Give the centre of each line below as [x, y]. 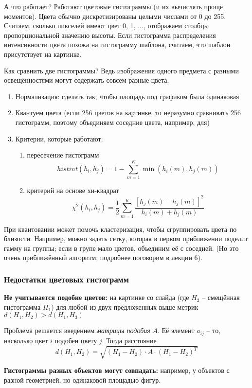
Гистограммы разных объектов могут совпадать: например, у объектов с [117, 370]
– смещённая [221, 297]
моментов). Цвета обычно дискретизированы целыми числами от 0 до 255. [115, 16]
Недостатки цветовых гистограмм [66, 279]
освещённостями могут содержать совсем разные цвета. [87, 80]
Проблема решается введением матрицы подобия [77, 330]
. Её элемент [176, 330]
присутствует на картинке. [43, 54]
